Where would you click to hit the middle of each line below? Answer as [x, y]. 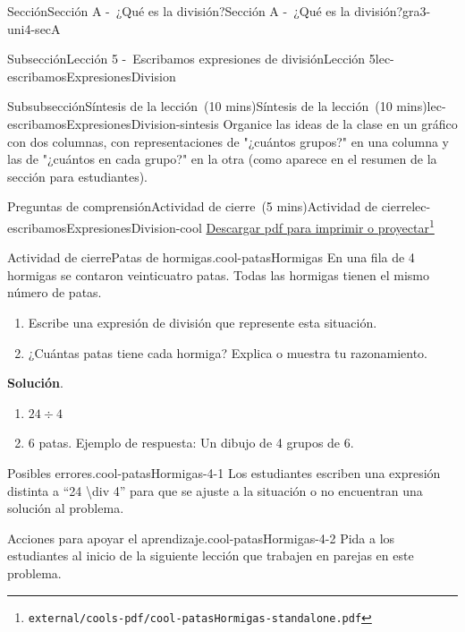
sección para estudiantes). [77, 176]
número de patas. [55, 292]
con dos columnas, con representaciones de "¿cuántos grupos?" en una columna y [228, 141]
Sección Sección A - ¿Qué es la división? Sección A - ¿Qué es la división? [205, 11]
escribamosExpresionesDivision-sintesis [113, 123]
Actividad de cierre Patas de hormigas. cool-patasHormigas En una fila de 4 [211, 257]
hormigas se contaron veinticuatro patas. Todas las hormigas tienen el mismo [218, 274]
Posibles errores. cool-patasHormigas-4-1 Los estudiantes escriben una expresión [224, 472]
